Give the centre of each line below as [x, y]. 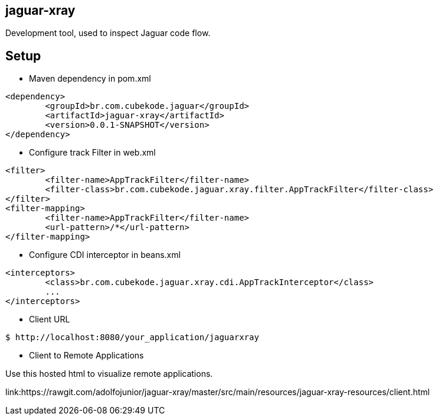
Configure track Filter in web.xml [92, 153]
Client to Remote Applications [86, 356]
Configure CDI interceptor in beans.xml [105, 255]
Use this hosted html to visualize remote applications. [109, 374]
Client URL [50, 319]
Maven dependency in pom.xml [90, 79]
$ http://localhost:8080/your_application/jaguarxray [132, 337]
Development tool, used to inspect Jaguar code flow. [108, 33]
